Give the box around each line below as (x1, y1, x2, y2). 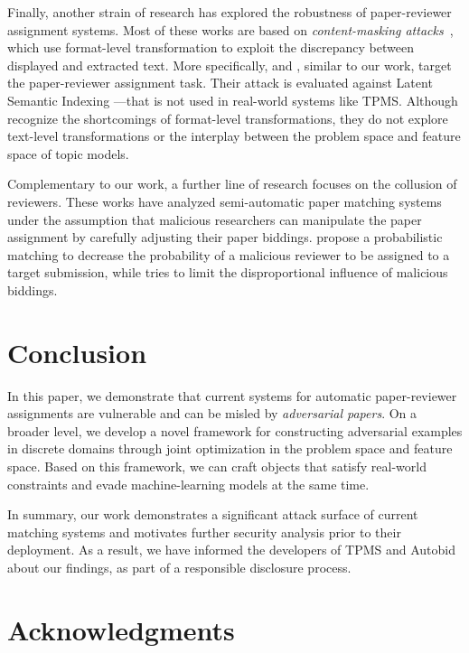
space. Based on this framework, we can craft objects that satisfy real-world (7, 457, 427, 475)
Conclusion (7, 333, 147, 370)
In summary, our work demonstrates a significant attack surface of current (7, 505, 418, 524)
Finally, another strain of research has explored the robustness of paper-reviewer (7, 3, 452, 21)
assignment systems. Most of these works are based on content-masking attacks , (7, 20, 454, 39)
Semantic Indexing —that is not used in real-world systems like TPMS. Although (7, 90, 458, 109)
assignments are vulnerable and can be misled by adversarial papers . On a (7, 404, 417, 423)
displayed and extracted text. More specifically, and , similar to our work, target (7, 55, 452, 74)
